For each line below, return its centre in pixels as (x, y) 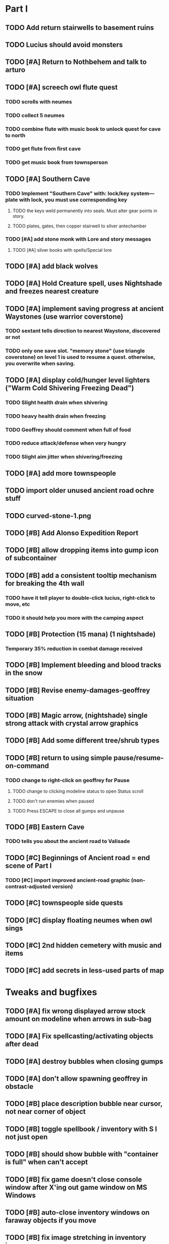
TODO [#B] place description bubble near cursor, (84, 1104)
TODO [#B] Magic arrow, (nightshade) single (76, 715)
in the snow (24, 673)
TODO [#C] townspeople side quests (64, 903)
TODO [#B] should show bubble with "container (82, 1154)
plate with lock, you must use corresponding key (66, 199)
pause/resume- (139, 758)
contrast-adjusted (28, 886)
